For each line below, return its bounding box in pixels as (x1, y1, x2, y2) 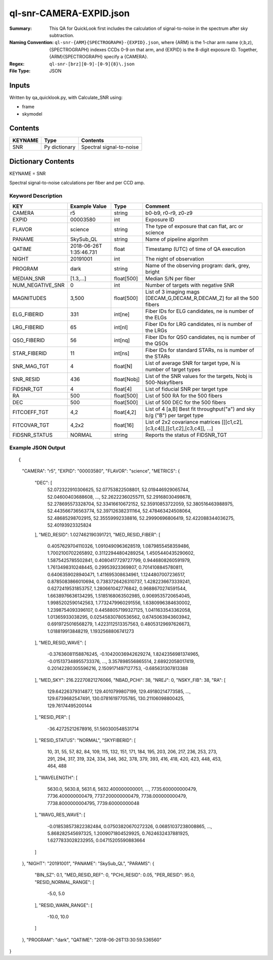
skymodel (22, 110, 42, 117)
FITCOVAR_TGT (12, 421, 50, 428)
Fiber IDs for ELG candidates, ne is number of (145, 307, 254, 314)
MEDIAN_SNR (12, 275, 45, 282)
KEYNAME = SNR (9, 170, 46, 176)
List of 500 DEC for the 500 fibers (145, 398, 226, 405)
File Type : (9, 67, 31, 73)
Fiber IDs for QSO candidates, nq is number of (145, 334, 255, 341)
